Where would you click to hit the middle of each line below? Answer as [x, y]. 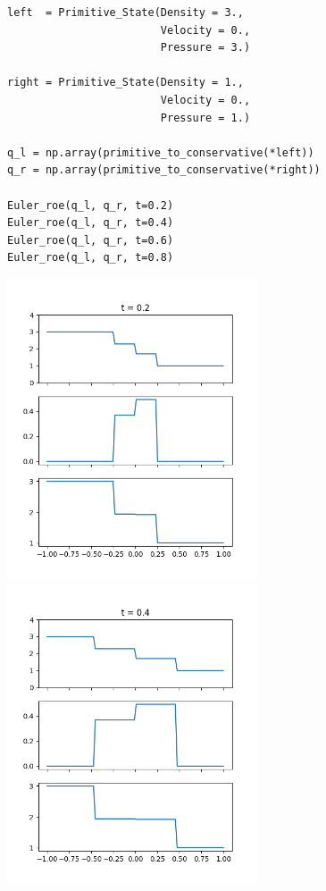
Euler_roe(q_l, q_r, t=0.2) [91, 205]
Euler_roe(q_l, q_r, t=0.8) [91, 258]
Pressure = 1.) [205, 118]
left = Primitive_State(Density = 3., [125, 13]
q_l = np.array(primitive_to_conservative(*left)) [161, 152]
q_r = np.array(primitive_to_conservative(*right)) [164, 170]
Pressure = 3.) [205, 48]
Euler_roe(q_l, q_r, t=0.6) [91, 240]
